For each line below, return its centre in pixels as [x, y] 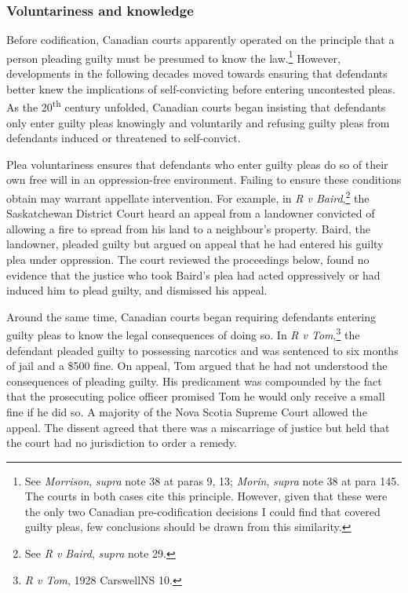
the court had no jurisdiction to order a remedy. [122, 443]
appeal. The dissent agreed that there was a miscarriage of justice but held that [198, 427]
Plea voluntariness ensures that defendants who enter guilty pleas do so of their [197, 164]
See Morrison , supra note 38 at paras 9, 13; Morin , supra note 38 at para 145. [212, 480]
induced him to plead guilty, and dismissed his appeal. [137, 290]
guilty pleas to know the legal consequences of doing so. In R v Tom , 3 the [183, 333]
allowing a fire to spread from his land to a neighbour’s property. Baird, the [188, 228]
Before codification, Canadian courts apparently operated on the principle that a [200, 40]
